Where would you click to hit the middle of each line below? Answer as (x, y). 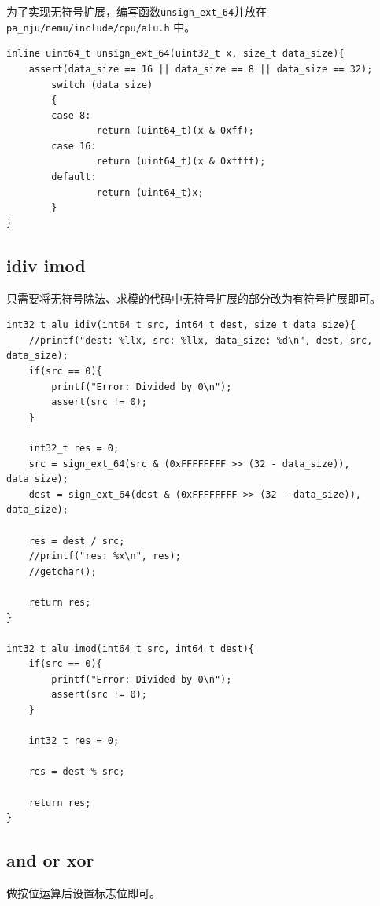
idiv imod (46, 265)
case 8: (71, 115)
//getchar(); (63, 571)
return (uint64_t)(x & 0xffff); (181, 162)
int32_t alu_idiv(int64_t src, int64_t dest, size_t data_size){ (181, 325)
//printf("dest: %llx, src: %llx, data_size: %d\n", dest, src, (201, 340)
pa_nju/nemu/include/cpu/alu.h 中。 (101, 26)
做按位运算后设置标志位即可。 (83, 893)
